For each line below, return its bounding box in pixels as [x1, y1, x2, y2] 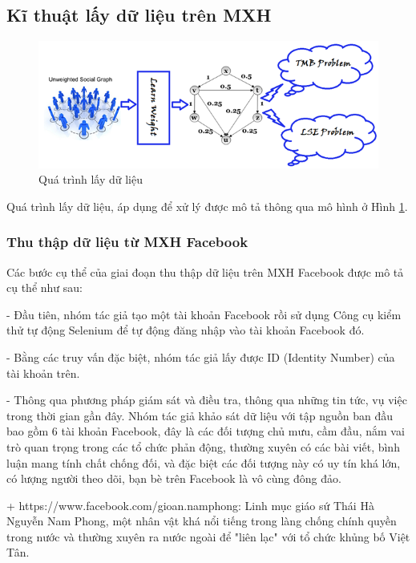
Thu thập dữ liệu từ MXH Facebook [6, 232, 248, 252]
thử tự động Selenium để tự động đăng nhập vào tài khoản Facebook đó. [6, 322, 365, 338]
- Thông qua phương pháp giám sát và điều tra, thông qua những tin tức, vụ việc [6, 391, 407, 408]
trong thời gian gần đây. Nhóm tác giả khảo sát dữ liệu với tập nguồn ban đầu [6, 407, 394, 423]
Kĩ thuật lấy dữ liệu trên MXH [6, 2, 272, 27]
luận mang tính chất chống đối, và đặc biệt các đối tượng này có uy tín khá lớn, [6, 454, 401, 471]
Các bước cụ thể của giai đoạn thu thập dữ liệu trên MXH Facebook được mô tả [6, 263, 404, 280]
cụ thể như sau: [6, 279, 83, 296]
